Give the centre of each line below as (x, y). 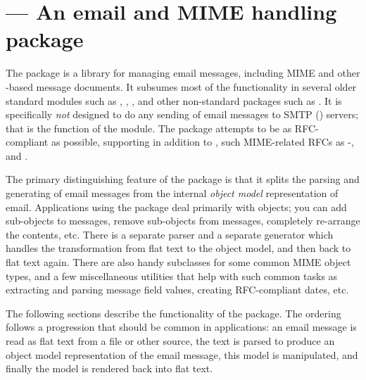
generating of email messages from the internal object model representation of (172, 193)
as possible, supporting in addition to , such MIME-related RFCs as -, (202, 142)
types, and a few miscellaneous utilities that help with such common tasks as (172, 275)
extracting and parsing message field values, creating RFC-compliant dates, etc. (177, 290)
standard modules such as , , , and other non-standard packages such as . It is (174, 100)
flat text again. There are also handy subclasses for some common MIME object (178, 262)
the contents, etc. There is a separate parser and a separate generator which (170, 234)
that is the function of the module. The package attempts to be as (149, 128)
